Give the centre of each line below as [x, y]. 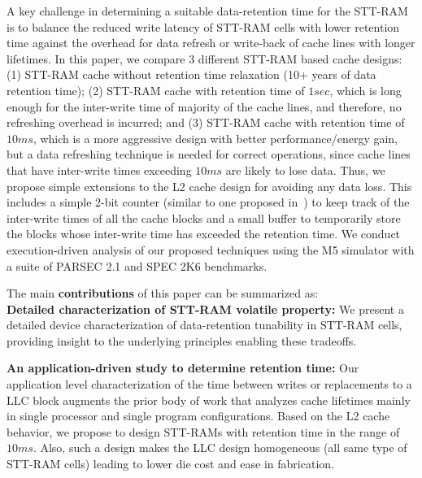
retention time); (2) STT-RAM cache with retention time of [156, 90]
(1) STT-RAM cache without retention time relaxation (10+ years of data [191, 74]
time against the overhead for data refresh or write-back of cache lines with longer [211, 43]
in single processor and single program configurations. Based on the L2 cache [198, 416]
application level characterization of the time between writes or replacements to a [209, 384]
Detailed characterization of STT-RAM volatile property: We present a [205, 309]
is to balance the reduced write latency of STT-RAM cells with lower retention [203, 26]
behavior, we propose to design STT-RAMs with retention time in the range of [203, 431]
